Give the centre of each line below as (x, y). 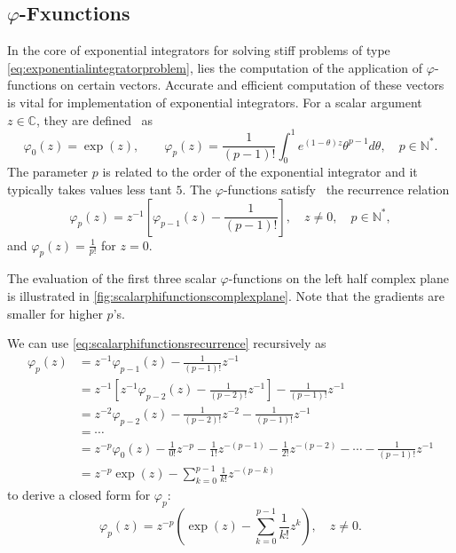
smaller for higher (55, 313)
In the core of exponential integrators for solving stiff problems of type (199, 50)
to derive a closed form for (79, 495)
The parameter (48, 172)
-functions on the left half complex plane (338, 278)
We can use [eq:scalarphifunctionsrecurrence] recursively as (167, 343)
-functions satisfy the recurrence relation (336, 190)
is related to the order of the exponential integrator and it (260, 172)
